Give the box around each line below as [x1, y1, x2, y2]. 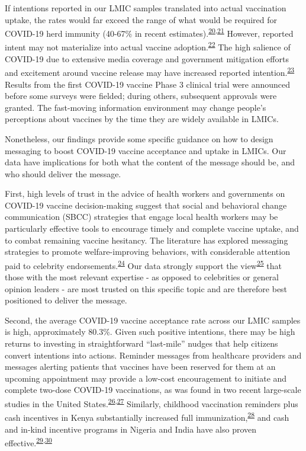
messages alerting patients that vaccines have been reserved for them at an [5, 360, 276, 373]
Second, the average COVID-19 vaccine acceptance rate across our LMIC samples [5, 314, 301, 326]
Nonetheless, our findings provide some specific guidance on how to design [5, 132, 273, 145]
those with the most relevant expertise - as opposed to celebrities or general [5, 271, 279, 283]
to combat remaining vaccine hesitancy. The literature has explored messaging [5, 234, 288, 246]
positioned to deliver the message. [5, 294, 127, 306]
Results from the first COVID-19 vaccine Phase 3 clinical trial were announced [5, 78, 291, 90]
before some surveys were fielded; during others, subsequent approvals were [5, 89, 277, 102]
